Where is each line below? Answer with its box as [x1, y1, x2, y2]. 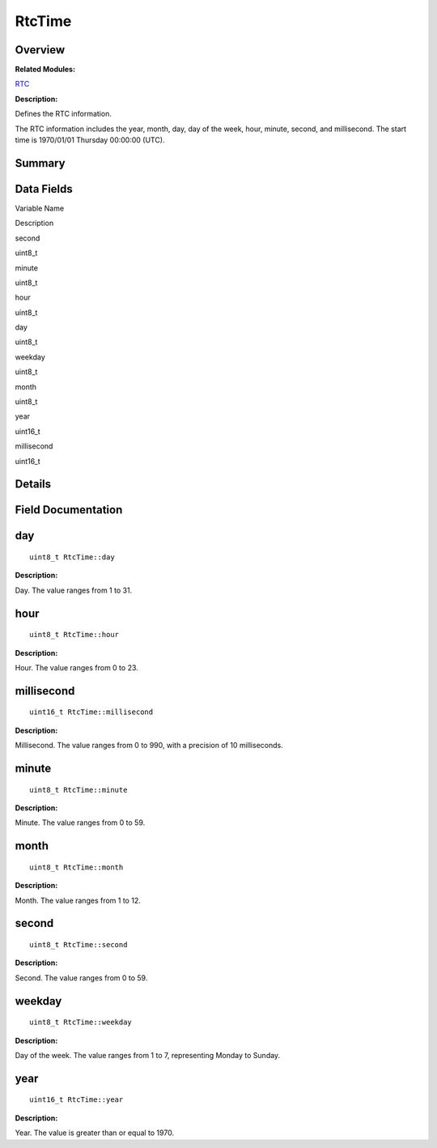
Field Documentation [15, 503, 123, 517]
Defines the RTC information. [15, 109, 112, 119]
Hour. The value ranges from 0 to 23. [15, 662, 139, 672]
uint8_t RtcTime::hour [29, 630, 120, 640]
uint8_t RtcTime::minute [29, 785, 128, 794]
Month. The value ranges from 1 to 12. [15, 895, 141, 905]
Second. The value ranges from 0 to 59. [15, 972, 148, 983]
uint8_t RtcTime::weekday [29, 1018, 133, 1027]
